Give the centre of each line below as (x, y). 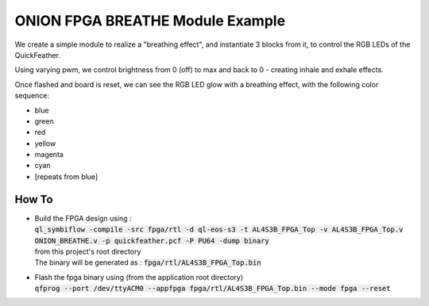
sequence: (32, 96)
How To (34, 199)
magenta (49, 155)
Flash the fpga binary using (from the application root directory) (139, 277)
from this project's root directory (88, 251)
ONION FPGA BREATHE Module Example (150, 21)
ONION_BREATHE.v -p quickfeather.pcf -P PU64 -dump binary (152, 241)
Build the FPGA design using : (83, 218)
